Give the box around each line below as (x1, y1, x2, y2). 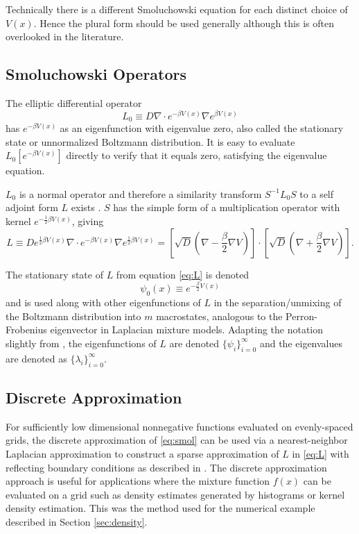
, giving (71, 214, 104, 228)
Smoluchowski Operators (6, 63, 187, 85)
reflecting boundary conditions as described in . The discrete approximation (6, 460, 327, 474)
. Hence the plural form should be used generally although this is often (33, 15, 334, 30)
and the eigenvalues (259, 335, 343, 350)
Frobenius (6, 322, 47, 337)
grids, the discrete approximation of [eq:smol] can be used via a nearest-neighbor (6, 433, 348, 447)
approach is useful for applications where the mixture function (6, 474, 270, 488)
